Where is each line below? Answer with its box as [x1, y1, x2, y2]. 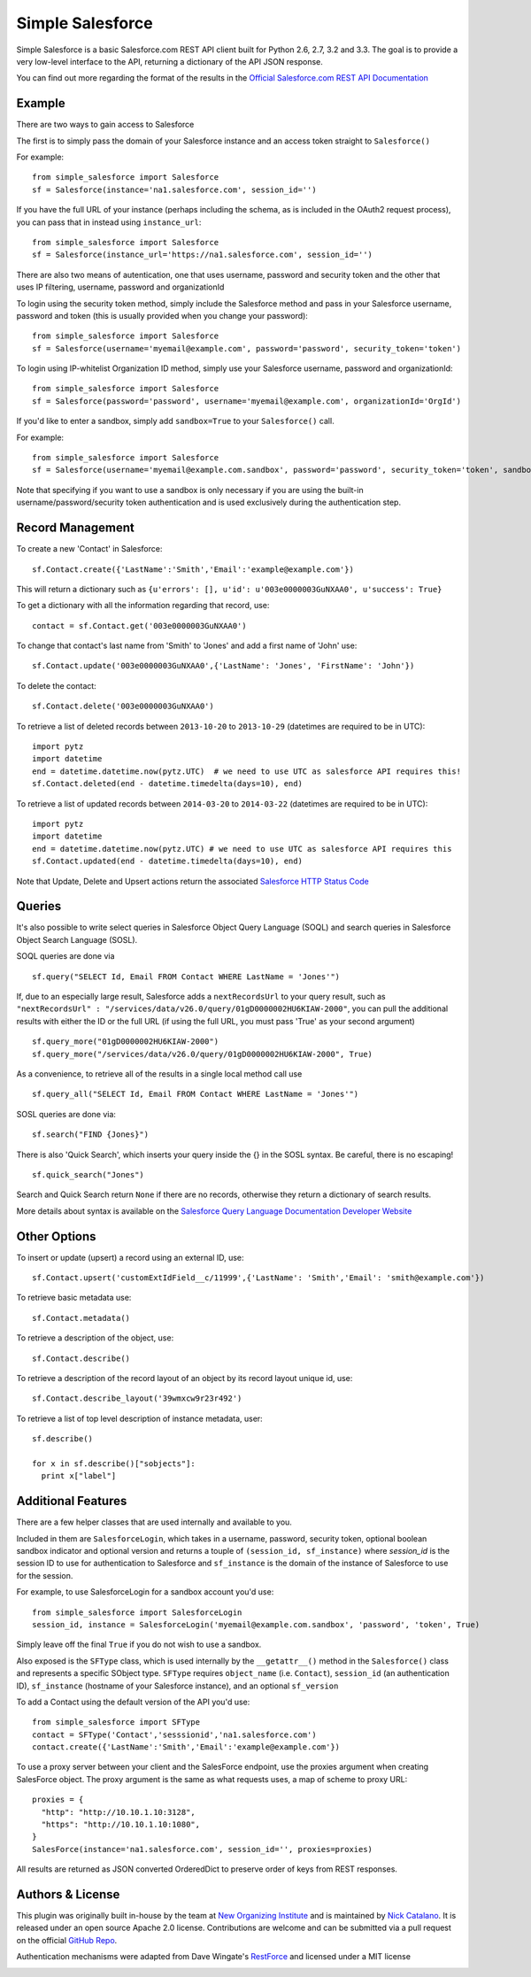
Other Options [16, 1229, 96, 1244]
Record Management [16, 521, 135, 536]
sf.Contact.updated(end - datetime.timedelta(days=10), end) [32, 856, 303, 867]
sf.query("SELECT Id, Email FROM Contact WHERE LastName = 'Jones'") [32, 971, 341, 982]
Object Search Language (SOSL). [16, 934, 138, 945]
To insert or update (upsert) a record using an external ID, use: [16, 1252, 244, 1263]
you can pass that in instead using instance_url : [16, 217, 202, 228]
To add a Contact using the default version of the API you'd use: [16, 1696, 250, 1707]
